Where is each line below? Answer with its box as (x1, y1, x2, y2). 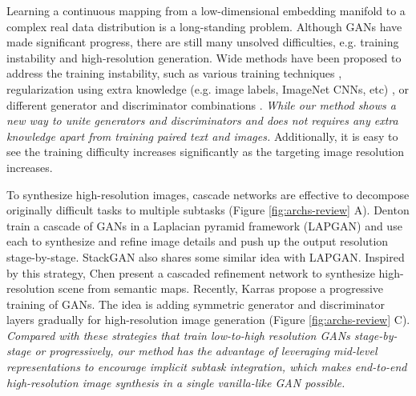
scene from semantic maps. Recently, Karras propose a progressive (58, 280, 384, 297)
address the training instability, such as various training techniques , (6, 65, 342, 82)
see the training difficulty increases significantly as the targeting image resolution (6, 143, 405, 160)
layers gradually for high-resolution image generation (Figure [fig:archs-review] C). (6, 311, 410, 328)
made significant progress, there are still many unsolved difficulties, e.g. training (6, 34, 399, 50)
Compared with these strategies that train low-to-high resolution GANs (6, 326, 350, 343)
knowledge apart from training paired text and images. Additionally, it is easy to (6, 127, 398, 144)
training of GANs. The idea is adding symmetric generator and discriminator (6, 295, 385, 312)
